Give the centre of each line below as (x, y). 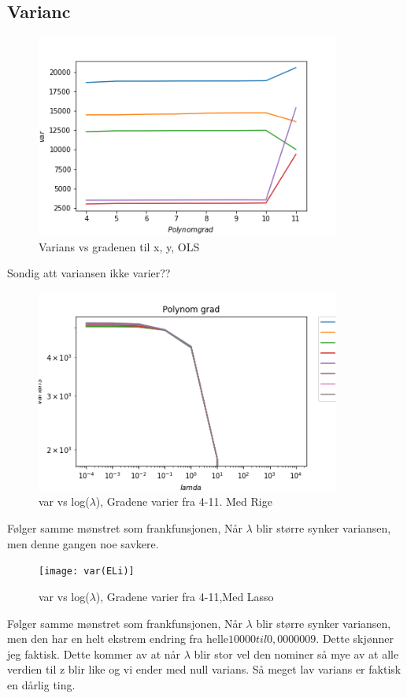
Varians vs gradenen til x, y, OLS (119, 246)
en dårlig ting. (41, 684)
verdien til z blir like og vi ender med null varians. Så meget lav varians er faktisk (204, 669)
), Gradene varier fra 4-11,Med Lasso (185, 596)
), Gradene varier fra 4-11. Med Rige (184, 501)
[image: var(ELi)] (87, 572)
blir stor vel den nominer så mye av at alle (296, 653)
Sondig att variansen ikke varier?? (89, 273)
